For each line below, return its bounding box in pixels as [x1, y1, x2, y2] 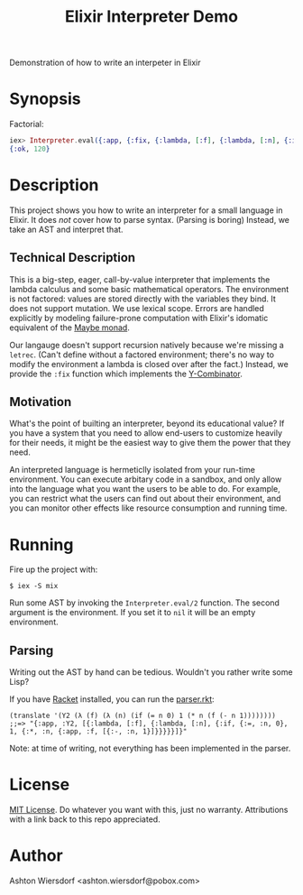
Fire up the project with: [9, 564, 98, 575]
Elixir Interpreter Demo [64, 6, 239, 27]
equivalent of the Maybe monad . [9, 322, 131, 333]
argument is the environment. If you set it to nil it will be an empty [9, 607, 256, 618]
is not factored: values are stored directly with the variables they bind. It [9, 293, 277, 304]
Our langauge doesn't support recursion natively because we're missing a [9, 339, 284, 350]
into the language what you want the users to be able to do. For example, [9, 484, 281, 494]
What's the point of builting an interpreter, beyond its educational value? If [9, 418, 285, 429]
